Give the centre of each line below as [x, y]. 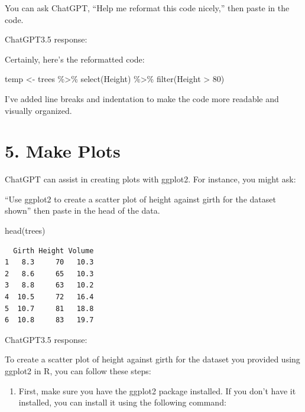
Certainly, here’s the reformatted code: [75, 59]
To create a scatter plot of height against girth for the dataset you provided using [152, 359]
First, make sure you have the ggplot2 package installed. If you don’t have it [157, 390]
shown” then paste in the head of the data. [82, 210]
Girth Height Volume [53, 251]
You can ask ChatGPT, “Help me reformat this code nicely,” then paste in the [147, 8]
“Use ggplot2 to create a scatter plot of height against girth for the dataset [140, 199]
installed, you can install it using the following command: [122, 402]
